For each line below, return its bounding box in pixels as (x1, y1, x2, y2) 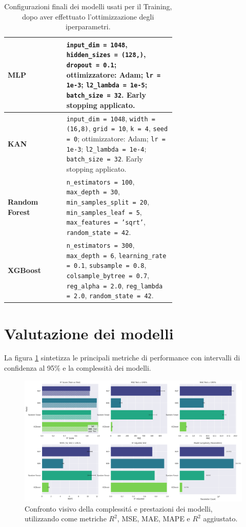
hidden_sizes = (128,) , (66, 49, 146, 60)
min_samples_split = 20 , (66, 196, 150, 207)
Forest (8, 206, 30, 217)
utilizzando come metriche (25, 513, 107, 524)
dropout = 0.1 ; (66, 59, 117, 70)
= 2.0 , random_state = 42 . (66, 290, 154, 301)
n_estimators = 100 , (66, 176, 135, 187)
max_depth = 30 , (66, 186, 120, 197)
